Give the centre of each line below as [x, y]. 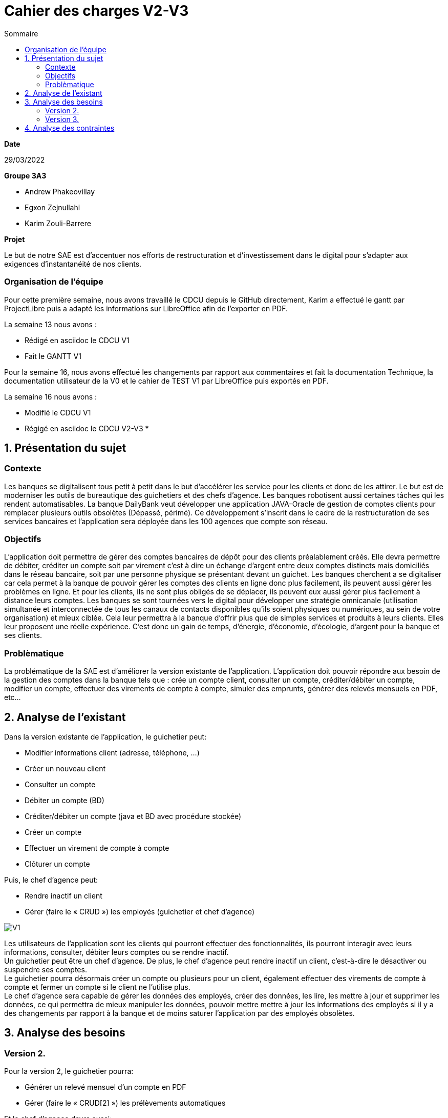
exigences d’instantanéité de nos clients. [73, 264]
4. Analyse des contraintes [70, 128]
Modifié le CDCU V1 [58, 412]
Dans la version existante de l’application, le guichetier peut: [105, 737]
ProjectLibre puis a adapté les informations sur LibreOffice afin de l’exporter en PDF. [146, 308]
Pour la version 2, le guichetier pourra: [69, 1071]
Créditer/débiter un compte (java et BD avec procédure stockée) [133, 816]
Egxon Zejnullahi [52, 207]
